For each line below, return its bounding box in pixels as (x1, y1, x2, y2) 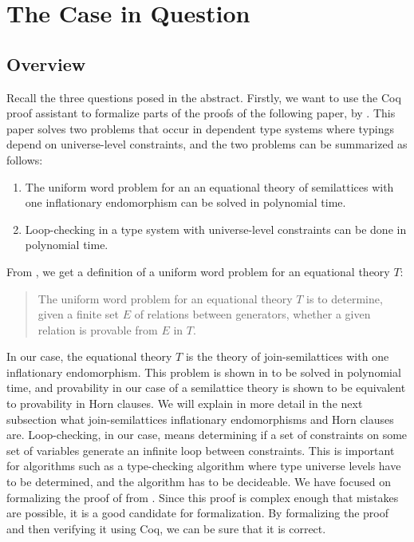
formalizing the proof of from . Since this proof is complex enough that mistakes (6, 489, 399, 505)
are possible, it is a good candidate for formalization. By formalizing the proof (6, 504, 388, 521)
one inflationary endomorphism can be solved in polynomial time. (25, 194, 346, 211)
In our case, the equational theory (6, 348, 172, 365)
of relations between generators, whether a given (134, 306, 371, 322)
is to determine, (306, 290, 383, 307)
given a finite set (37, 306, 119, 322)
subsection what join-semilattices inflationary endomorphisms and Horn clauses (6, 410, 394, 427)
